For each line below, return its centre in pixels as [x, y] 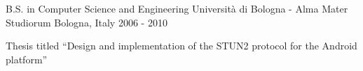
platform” [27, 59]
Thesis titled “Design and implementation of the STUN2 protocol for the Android [181, 46]
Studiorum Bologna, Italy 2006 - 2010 [87, 22]
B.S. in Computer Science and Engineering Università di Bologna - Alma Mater [177, 8]
